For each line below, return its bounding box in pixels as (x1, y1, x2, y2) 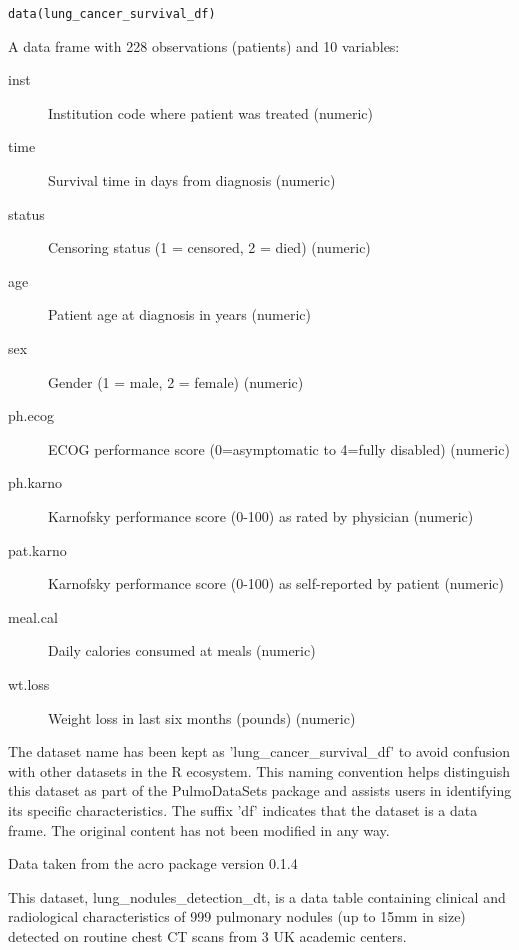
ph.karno (8, 472, 63, 493)
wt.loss (8, 673, 50, 694)
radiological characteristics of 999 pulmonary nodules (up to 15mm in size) (8, 906, 466, 927)
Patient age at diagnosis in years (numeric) (48, 304, 311, 325)
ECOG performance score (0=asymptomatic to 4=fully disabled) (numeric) (48, 438, 510, 459)
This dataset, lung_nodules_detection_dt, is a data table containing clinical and (8, 886, 506, 907)
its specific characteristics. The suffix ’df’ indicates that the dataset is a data (8, 799, 478, 820)
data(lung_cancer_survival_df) (8, 7, 216, 21)
